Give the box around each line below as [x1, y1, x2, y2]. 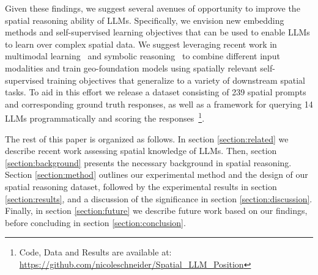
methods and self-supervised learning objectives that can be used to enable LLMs [5, 26, 310, 38]
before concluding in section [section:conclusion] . [5, 216, 186, 229]
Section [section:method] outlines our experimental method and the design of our [5, 168, 308, 181]
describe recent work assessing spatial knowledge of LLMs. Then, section [5, 144, 277, 157]
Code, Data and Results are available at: [19, 246, 172, 258]
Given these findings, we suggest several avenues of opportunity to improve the [5, 2, 300, 14]
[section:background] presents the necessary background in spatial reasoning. [5, 156, 292, 169]
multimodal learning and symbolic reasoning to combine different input [5, 50, 280, 62]
